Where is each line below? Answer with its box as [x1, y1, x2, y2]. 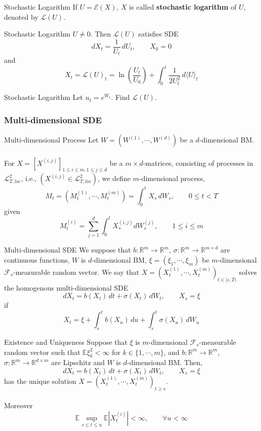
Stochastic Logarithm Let [4, 92, 83, 102]
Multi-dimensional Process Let [4, 134, 99, 145]
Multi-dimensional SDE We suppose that [4, 244, 131, 255]
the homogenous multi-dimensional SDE [4, 282, 128, 293]
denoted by [4, 11, 38, 22]
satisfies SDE [138, 28, 179, 39]
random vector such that [4, 346, 80, 357]
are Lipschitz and [51, 357, 105, 368]
